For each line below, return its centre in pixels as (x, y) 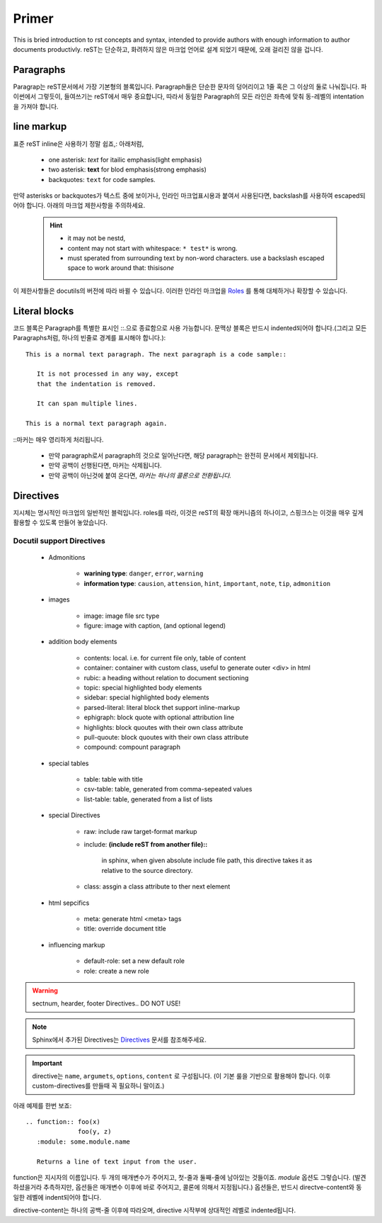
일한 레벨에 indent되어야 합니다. (57, 1197)
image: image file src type (122, 616)
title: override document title (125, 929)
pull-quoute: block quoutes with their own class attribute (166, 737)
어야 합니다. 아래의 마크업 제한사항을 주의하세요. (79, 205)
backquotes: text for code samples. (102, 179)
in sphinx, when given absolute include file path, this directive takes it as (207, 860)
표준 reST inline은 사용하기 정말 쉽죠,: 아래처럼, (79, 143)
